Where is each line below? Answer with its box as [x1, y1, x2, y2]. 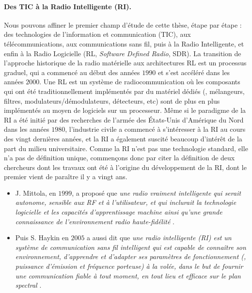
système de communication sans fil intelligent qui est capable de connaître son [15, 242, 246, 252]
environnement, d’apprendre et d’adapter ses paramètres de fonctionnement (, [15, 251, 246, 262]
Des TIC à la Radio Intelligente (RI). [4, 1, 132, 11]
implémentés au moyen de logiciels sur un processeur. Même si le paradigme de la [4, 105, 246, 115]
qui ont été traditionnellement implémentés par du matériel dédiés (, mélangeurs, [4, 86, 245, 96]
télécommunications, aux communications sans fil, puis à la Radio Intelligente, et [4, 38, 244, 48]
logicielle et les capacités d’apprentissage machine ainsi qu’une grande [15, 207, 222, 217]
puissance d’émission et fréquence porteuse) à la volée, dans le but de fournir [15, 261, 243, 271]
